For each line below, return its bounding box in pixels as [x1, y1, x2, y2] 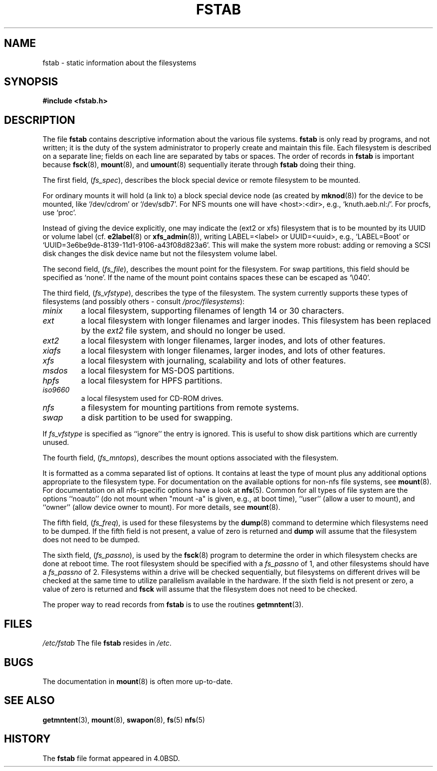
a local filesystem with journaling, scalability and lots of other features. [81, 356, 346, 366]
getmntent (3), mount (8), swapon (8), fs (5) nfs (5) [42, 715, 205, 724]
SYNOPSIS [4, 75, 58, 88]
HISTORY [4, 733, 51, 746]
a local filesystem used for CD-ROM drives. [81, 394, 223, 403]
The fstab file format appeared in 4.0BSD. [42, 754, 180, 763]
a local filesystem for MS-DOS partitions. [81, 366, 234, 376]
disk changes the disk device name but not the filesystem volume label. [42, 249, 277, 258]
